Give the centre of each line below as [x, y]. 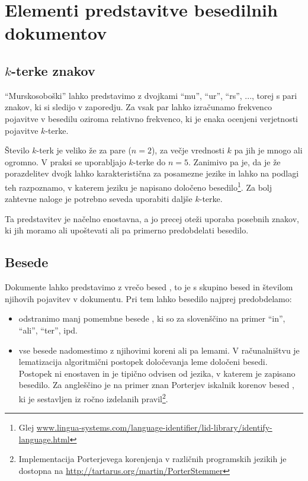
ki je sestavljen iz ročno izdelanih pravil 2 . [93, 397]
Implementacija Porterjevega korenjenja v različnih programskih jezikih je [153, 459]
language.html [44, 439]
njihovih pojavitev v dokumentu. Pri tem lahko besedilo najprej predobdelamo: [148, 298]
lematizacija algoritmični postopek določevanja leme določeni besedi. [143, 362]
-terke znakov [53, 70]
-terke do [149, 161]
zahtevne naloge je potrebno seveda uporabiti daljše [99, 199]
